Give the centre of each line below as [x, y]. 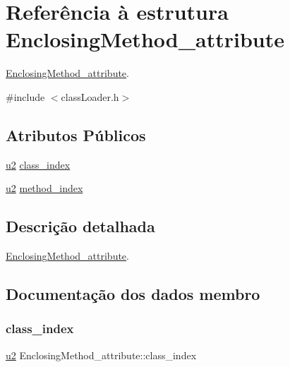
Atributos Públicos [76, 134]
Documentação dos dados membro [133, 294]
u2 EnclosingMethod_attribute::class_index [101, 355]
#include [25, 96]
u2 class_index [38, 164]
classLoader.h [90, 96]
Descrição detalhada [80, 226]
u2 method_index [44, 188]
